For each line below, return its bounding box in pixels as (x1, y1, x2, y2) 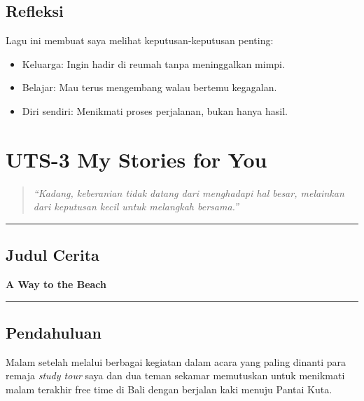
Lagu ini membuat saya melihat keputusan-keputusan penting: (6, 33, 274, 48)
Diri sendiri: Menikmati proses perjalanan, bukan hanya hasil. (22, 103, 288, 118)
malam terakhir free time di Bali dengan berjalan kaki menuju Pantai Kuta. (6, 382, 332, 397)
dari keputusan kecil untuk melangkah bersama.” (33, 199, 239, 214)
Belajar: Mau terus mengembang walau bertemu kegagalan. (22, 80, 277, 95)
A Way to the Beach (6, 277, 106, 292)
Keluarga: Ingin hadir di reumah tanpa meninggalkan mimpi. (22, 56, 285, 71)
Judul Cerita (6, 244, 99, 266)
